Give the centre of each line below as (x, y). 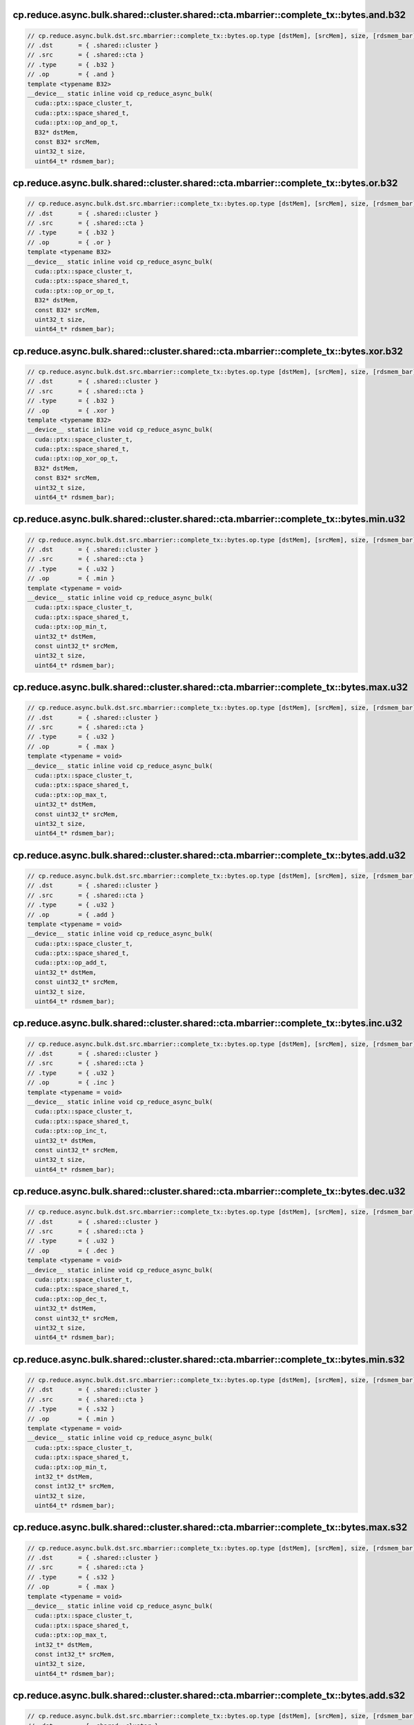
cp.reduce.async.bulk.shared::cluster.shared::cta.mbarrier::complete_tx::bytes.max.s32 (210, 1527)
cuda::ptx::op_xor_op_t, (77, 459)
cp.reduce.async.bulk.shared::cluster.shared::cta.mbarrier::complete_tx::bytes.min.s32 (209, 1359)
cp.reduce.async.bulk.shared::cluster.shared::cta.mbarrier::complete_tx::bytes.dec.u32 (209, 1191)
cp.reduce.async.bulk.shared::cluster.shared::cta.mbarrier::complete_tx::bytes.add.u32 (209, 855)
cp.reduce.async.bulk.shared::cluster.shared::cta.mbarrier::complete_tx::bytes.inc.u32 (208, 1024)
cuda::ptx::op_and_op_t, (77, 123)
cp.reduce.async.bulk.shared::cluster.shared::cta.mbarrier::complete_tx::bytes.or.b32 (205, 183)
